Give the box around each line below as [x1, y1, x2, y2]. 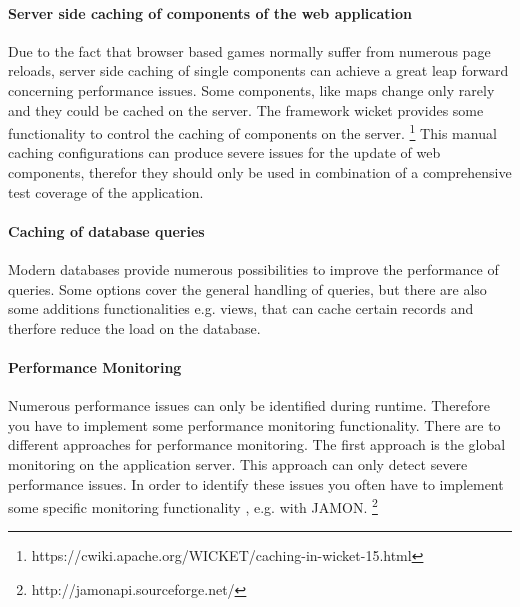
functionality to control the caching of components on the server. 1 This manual [8, 120, 497, 143]
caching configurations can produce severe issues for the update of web [8, 142, 441, 163]
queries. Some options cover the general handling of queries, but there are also [8, 278, 487, 299]
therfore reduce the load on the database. [8, 317, 261, 338]
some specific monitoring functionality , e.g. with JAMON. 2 [8, 494, 378, 517]
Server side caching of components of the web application [8, 2, 413, 23]
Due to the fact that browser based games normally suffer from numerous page [8, 40, 491, 61]
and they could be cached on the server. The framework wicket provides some [8, 99, 484, 120]
